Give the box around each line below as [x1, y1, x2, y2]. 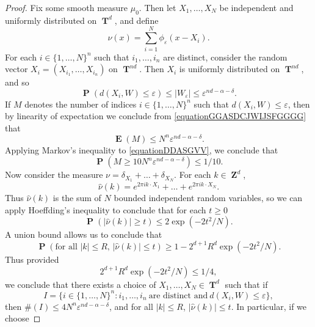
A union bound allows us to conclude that [5, 228, 162, 241]
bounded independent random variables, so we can [114, 191, 303, 204]
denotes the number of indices [24, 97, 137, 110]
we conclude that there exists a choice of [5, 277, 156, 290]
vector [5, 62, 28, 75]
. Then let [139, 1, 176, 13]
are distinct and [148, 291, 208, 300]
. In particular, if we [231, 299, 307, 312]
